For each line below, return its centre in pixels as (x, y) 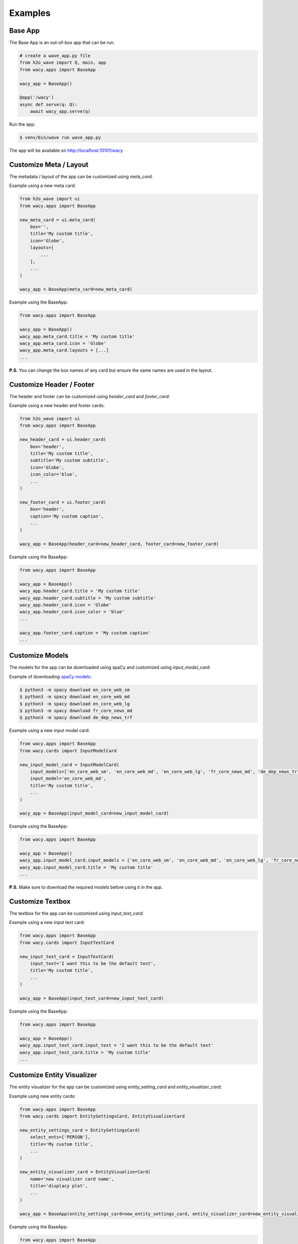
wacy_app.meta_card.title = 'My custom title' (77, 336)
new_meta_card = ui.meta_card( (58, 220)
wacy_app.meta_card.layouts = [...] (64, 350)
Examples (30, 13)
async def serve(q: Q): (49, 104)
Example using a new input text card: (47, 923)
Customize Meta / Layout (49, 164)
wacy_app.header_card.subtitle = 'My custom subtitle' (88, 598)
